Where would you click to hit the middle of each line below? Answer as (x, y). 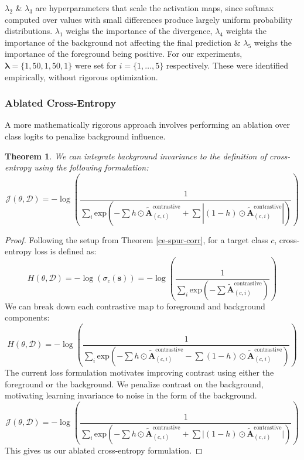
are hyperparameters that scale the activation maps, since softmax (155, 8)
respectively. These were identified (227, 65)
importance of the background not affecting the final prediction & (123, 42)
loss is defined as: (65, 251)
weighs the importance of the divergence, (139, 31)
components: (27, 317)
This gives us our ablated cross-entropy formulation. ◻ (104, 450)
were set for (95, 65)
